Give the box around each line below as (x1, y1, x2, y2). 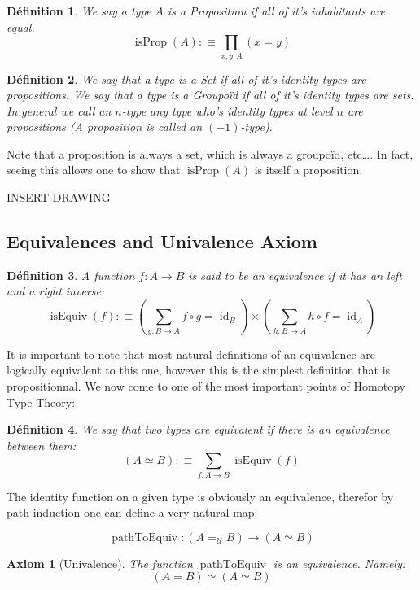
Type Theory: (7, 393, 76, 410)
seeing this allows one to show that (7, 161, 181, 178)
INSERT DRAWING (7, 189, 111, 206)
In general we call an (7, 102, 112, 119)
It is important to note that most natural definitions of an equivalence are (7, 345, 376, 362)
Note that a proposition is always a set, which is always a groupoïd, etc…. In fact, (7, 145, 413, 162)
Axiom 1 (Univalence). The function (7, 554, 193, 571)
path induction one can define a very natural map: (7, 504, 258, 521)
